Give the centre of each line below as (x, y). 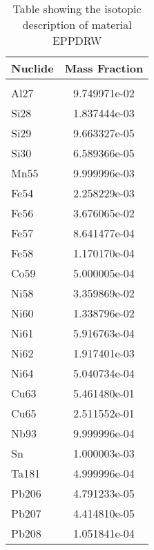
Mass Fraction (104, 68)
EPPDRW (77, 40)
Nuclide (32, 68)
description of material (77, 24)
